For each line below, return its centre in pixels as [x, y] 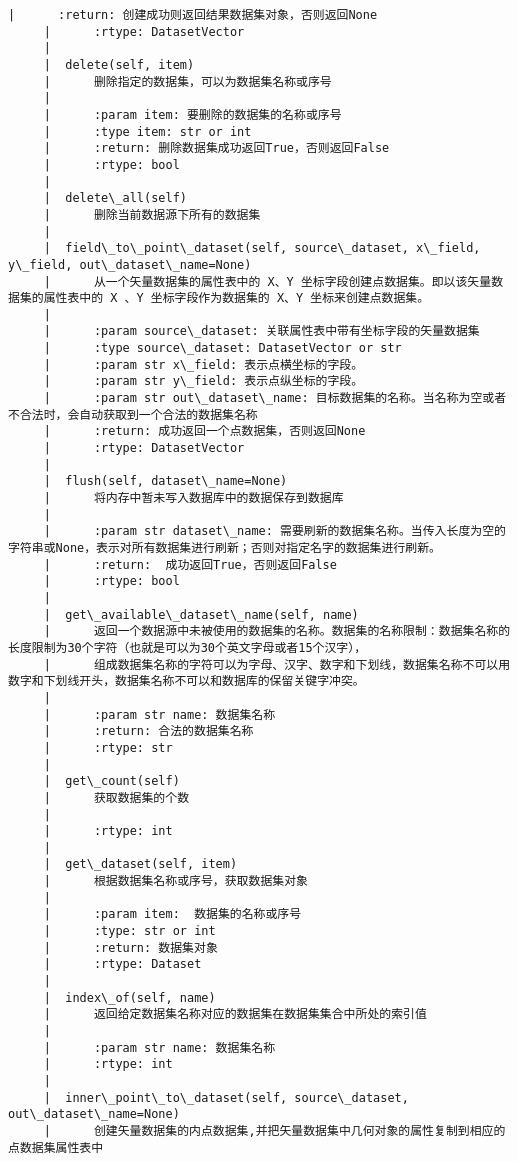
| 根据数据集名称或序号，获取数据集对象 [175, 881]
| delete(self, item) [119, 64]
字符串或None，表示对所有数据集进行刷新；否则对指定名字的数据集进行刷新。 [224, 548]
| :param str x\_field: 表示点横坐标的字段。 [203, 364]
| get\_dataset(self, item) [140, 864]
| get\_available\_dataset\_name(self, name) [201, 614]
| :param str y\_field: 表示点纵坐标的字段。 [203, 381]
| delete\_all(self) [115, 198]
